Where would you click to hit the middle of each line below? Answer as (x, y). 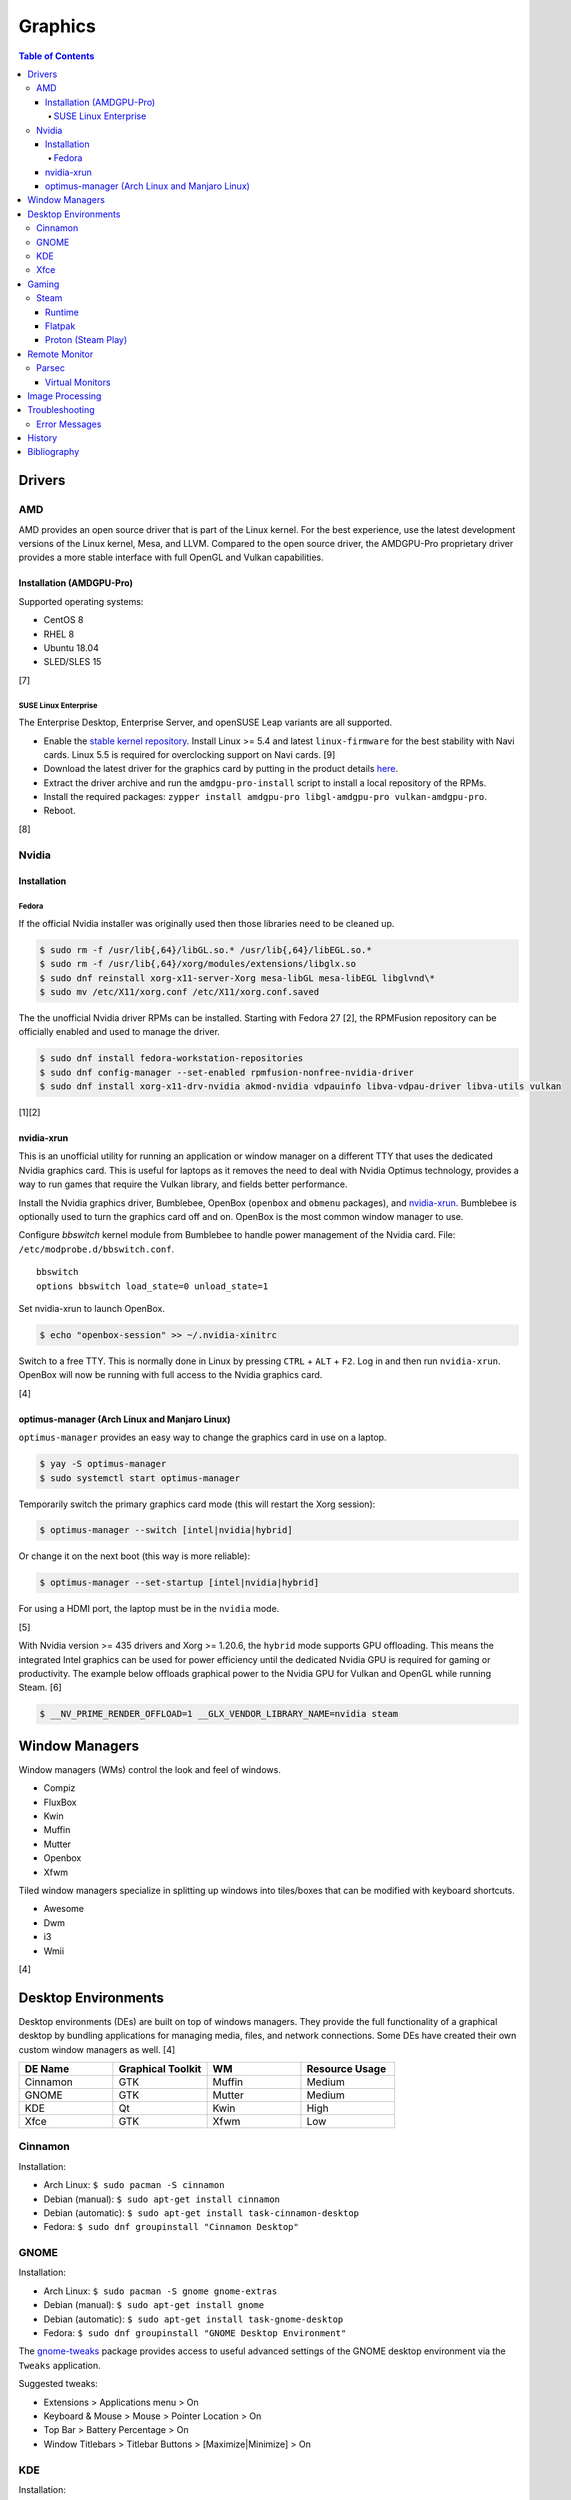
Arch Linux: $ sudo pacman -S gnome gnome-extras (160, 2291)
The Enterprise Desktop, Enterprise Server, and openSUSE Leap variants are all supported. (205, 722)
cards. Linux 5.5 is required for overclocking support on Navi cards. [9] (189, 754)
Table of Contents (56, 56)
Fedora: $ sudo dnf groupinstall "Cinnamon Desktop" (171, 2227)
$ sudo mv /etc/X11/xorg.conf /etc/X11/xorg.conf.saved (179, 991)
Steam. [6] (40, 1687)
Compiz (59, 1788)
